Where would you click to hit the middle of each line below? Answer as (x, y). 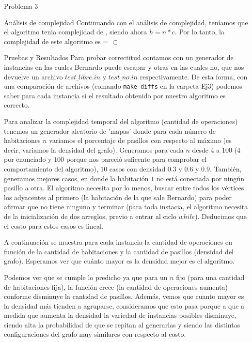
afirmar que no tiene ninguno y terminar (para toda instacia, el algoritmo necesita (126, 207)
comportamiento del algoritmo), (51, 168)
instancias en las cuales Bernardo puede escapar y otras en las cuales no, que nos (124, 67)
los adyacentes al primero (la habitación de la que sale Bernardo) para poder (118, 197)
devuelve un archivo (33, 76)
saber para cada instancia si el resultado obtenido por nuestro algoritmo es (115, 95)
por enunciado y (28, 159)
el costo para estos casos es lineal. (54, 225)
